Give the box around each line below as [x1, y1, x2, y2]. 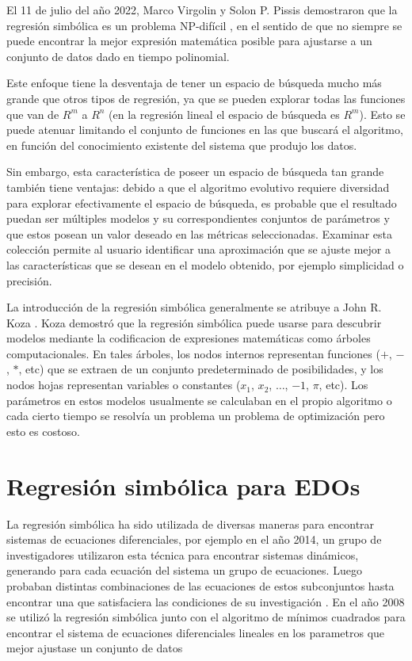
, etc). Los [319, 376, 368, 393]
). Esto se [359, 105, 406, 122]
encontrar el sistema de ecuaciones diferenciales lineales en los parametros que [6, 624, 385, 640]
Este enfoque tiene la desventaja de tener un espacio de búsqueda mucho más [6, 75, 382, 91]
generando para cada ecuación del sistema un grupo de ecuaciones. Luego [6, 562, 362, 579]
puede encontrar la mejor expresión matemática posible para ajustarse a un [6, 32, 372, 49]
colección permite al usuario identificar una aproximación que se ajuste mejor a [6, 241, 391, 258]
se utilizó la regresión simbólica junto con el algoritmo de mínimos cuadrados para [6, 609, 406, 625]
